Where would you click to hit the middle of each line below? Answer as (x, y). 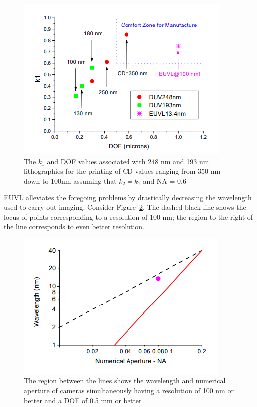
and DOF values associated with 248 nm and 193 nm (128, 161)
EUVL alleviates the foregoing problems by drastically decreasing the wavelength (128, 197)
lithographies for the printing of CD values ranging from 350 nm (122, 171)
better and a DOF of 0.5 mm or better (83, 400)
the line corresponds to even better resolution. (74, 227)
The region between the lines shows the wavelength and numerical (125, 380)
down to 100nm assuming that (70, 180)
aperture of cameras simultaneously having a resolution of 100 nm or (129, 390)
